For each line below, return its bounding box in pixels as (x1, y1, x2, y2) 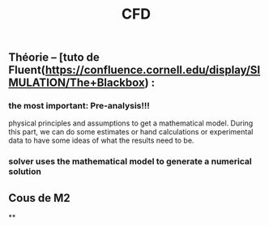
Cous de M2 (8, 191, 70, 205)
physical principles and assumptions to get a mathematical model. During (8, 118, 254, 128)
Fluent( (8, 63, 46, 77)
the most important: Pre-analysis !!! (8, 100, 150, 112)
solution (8, 166, 42, 177)
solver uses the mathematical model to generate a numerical (8, 156, 253, 167)
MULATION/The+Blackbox (8, 76, 145, 90)
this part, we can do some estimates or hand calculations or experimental (8, 127, 254, 137)
